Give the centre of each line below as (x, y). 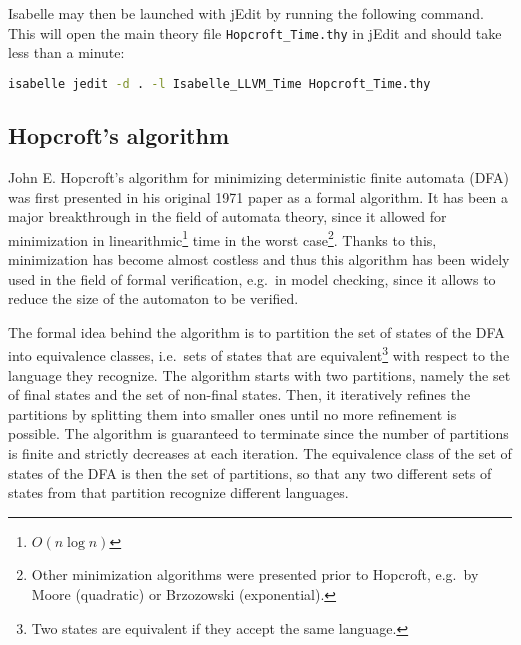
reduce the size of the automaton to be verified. (153, 298)
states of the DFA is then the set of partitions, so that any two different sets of (250, 472)
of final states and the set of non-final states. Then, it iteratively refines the (239, 394)
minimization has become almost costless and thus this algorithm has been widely (259, 258)
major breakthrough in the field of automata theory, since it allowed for (227, 216)
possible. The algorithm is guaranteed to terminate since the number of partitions (258, 433)
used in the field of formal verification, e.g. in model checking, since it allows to (252, 278)
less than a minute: (66, 52)
